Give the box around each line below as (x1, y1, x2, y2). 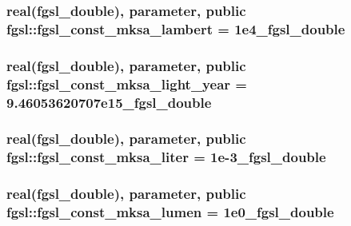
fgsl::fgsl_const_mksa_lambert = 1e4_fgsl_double (6, 18, 345, 38)
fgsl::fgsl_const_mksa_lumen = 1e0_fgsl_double (6, 202, 334, 222)
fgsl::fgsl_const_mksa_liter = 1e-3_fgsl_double (6, 147, 326, 167)
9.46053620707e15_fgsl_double (6, 92, 212, 112)
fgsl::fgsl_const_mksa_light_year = (6, 73, 247, 93)
